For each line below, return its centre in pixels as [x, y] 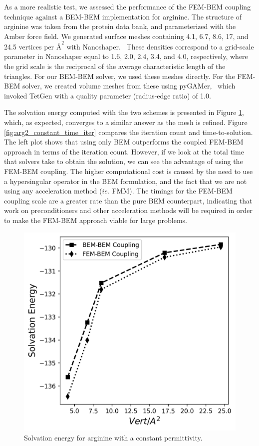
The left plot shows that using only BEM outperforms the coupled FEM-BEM [124, 142]
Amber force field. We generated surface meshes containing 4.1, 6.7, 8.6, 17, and [126, 36]
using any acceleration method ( [53, 191]
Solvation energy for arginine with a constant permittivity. [113, 437]
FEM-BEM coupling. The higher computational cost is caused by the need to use [129, 171]
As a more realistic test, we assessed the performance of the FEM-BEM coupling [128, 6]
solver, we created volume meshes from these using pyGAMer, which [129, 86]
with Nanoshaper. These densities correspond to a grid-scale [160, 46]
